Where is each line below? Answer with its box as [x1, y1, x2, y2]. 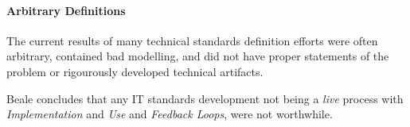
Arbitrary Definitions [6, 2, 126, 18]
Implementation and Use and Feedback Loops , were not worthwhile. [6, 106, 333, 122]
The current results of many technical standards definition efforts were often [6, 32, 378, 48]
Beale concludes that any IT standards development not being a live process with [6, 90, 404, 106]
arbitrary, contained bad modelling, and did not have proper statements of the [6, 48, 389, 64]
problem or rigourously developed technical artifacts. [6, 63, 264, 79]
